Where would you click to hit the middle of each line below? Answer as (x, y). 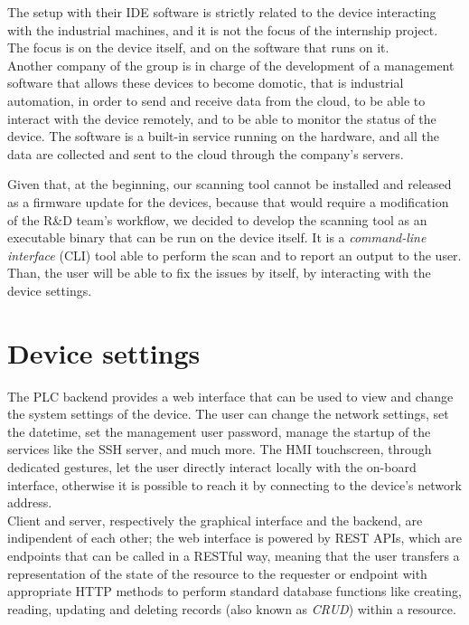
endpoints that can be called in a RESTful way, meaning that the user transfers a (234, 555)
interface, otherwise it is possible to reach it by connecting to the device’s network (234, 484)
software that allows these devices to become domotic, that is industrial (206, 83)
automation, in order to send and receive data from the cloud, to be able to (216, 100)
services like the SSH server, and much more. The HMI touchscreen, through (220, 449)
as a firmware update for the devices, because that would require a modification (228, 201)
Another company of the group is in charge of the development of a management (231, 65)
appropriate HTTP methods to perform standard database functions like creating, (234, 591)
